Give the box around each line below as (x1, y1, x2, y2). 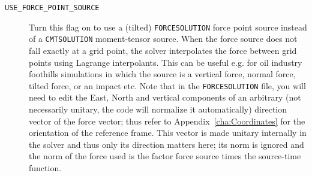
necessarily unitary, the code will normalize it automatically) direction (29, 103, 287, 115)
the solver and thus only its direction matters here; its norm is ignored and (29, 138, 304, 150)
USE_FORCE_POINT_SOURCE (5, 4, 100, 12)
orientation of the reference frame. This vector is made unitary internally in (29, 126, 307, 139)
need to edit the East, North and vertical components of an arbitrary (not (29, 91, 301, 104)
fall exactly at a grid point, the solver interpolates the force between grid (29, 44, 297, 56)
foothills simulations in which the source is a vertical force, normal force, (29, 68, 296, 80)
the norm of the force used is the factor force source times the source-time (29, 150, 301, 162)
